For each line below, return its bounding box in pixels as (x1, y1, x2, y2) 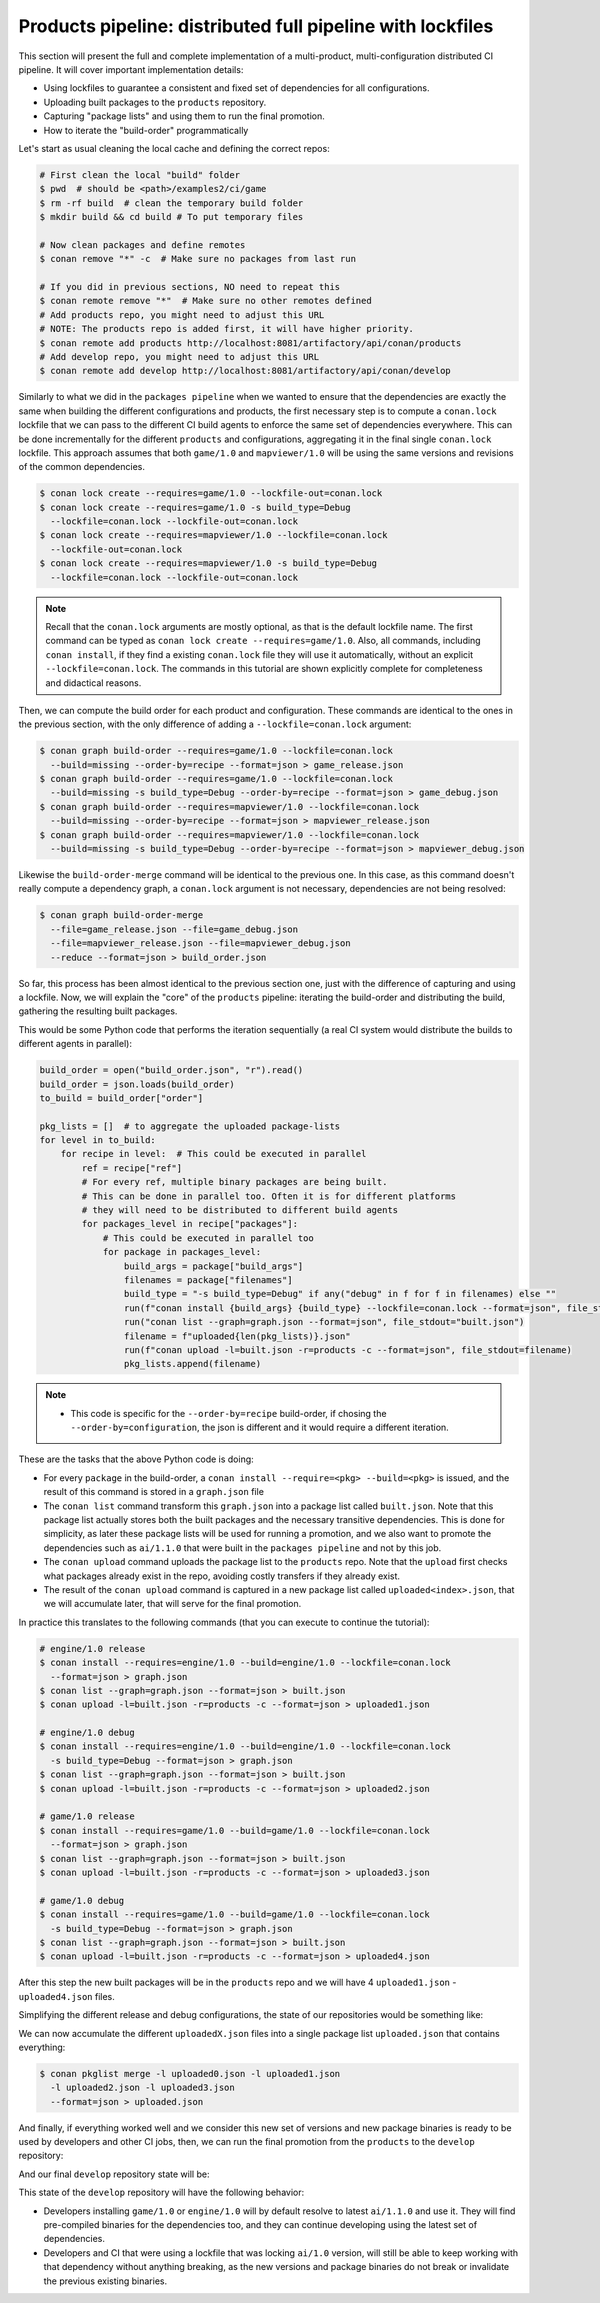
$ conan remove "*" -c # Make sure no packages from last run (39, 253, 357, 265)
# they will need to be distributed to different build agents (81, 1205, 399, 1216)
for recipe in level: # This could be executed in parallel (60, 1148, 367, 1160)
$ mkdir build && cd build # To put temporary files (39, 211, 304, 223)
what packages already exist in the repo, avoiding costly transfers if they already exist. (43, 1570, 400, 1582)
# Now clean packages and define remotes (39, 239, 246, 250)
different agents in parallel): (18, 1038, 132, 1050)
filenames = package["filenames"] (123, 1274, 294, 1285)
